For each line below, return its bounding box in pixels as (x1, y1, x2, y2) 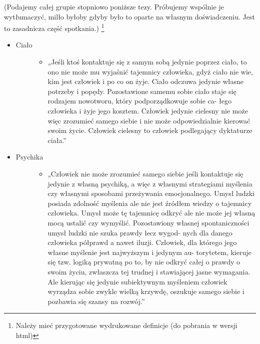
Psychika (15, 151, 43, 162)
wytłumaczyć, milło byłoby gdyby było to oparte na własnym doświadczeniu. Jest (4, 11, 255, 21)
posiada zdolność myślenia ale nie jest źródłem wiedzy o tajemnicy (47, 197, 252, 208)
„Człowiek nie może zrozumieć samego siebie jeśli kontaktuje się (47, 168, 243, 178)
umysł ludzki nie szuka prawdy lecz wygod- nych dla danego (47, 227, 232, 237)
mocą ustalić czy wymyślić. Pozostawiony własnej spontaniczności (47, 217, 249, 227)
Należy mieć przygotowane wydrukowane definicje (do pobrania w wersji (15, 320, 237, 330)
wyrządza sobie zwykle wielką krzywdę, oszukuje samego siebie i (47, 286, 244, 296)
